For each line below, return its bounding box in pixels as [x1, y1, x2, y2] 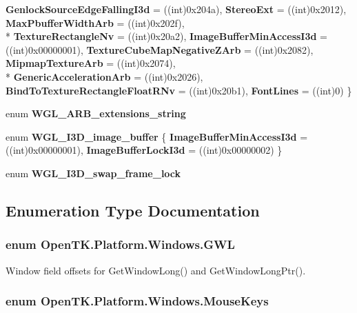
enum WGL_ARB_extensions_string [6, 106, 186, 121]
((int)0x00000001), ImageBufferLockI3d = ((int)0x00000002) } [6, 143, 283, 157]
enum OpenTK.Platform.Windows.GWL [6, 236, 235, 253]
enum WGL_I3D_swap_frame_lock [6, 165, 181, 180]
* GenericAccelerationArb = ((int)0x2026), [6, 69, 203, 83]
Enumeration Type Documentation [6, 199, 260, 221]
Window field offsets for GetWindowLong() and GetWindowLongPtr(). [6, 263, 306, 277]
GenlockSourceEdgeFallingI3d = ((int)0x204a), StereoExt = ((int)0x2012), [6, 2, 347, 16]
